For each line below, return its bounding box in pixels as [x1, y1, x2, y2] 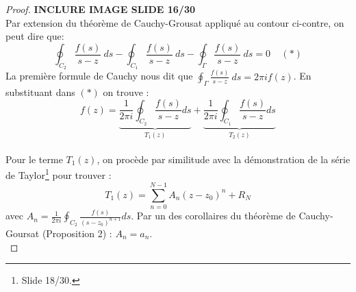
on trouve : [103, 84, 149, 99]
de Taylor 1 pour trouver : [5, 166, 112, 182]
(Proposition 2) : [42, 226, 112, 241]
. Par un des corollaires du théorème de [131, 208, 296, 223]
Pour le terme [5, 151, 63, 166]
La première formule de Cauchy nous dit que [5, 69, 193, 83]
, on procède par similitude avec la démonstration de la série [97, 151, 351, 166]
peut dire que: [5, 29, 64, 43]
